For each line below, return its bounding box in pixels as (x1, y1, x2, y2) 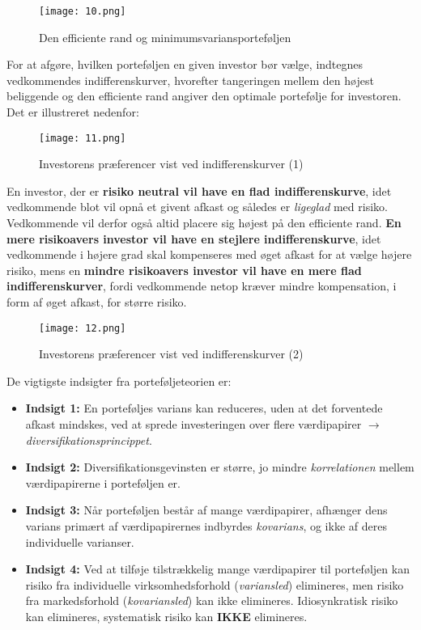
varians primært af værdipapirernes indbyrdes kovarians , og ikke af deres (25, 518, 387, 535)
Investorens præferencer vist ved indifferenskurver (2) (39, 345, 304, 362)
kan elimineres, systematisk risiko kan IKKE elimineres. (25, 608, 308, 624)
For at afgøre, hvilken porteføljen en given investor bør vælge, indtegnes (6, 56, 364, 73)
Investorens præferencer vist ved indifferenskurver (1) (39, 155, 304, 172)
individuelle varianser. (25, 533, 134, 550)
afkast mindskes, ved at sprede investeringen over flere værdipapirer (25, 416, 362, 433)
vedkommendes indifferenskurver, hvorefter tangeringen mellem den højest (6, 71, 374, 88)
